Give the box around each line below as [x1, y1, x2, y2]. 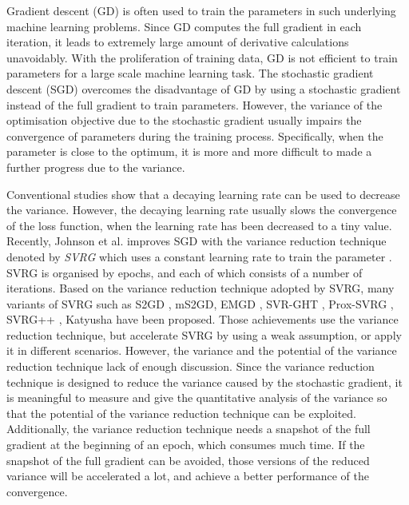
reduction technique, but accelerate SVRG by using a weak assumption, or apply [6, 326, 402, 343]
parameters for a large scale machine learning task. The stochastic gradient [6, 65, 374, 82]
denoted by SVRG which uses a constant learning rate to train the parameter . [6, 248, 392, 264]
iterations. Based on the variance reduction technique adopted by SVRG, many [6, 280, 395, 296]
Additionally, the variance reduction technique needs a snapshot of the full [6, 420, 371, 437]
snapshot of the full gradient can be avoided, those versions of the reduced [6, 451, 370, 468]
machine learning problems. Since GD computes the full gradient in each [6, 18, 362, 34]
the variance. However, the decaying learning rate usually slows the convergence [6, 201, 397, 218]
